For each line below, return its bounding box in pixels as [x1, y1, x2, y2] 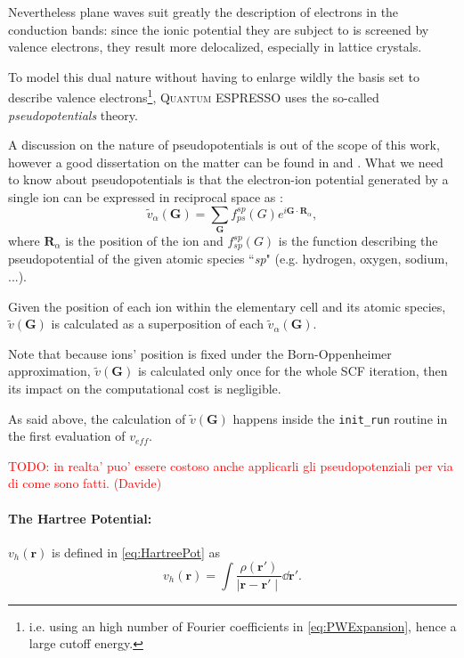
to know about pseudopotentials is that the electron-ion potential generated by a [8, 170, 449, 189]
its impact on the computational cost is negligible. [8, 379, 281, 398]
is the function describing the [278, 232, 438, 249]
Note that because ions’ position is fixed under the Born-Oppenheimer [8, 344, 392, 362]
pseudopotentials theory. [8, 105, 138, 124]
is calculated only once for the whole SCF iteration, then [137, 361, 448, 380]
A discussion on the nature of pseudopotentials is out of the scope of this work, [8, 135, 440, 154]
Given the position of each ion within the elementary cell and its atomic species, [8, 297, 446, 315]
